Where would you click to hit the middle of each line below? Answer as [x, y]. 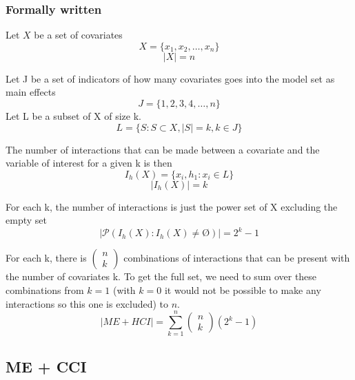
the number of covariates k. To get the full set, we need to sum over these [161, 276]
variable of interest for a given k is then [89, 163]
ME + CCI [46, 366]
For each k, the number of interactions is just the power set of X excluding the [172, 206]
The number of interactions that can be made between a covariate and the [163, 149]
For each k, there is [46, 258]
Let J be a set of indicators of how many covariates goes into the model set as [170, 78]
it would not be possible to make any [243, 290]
